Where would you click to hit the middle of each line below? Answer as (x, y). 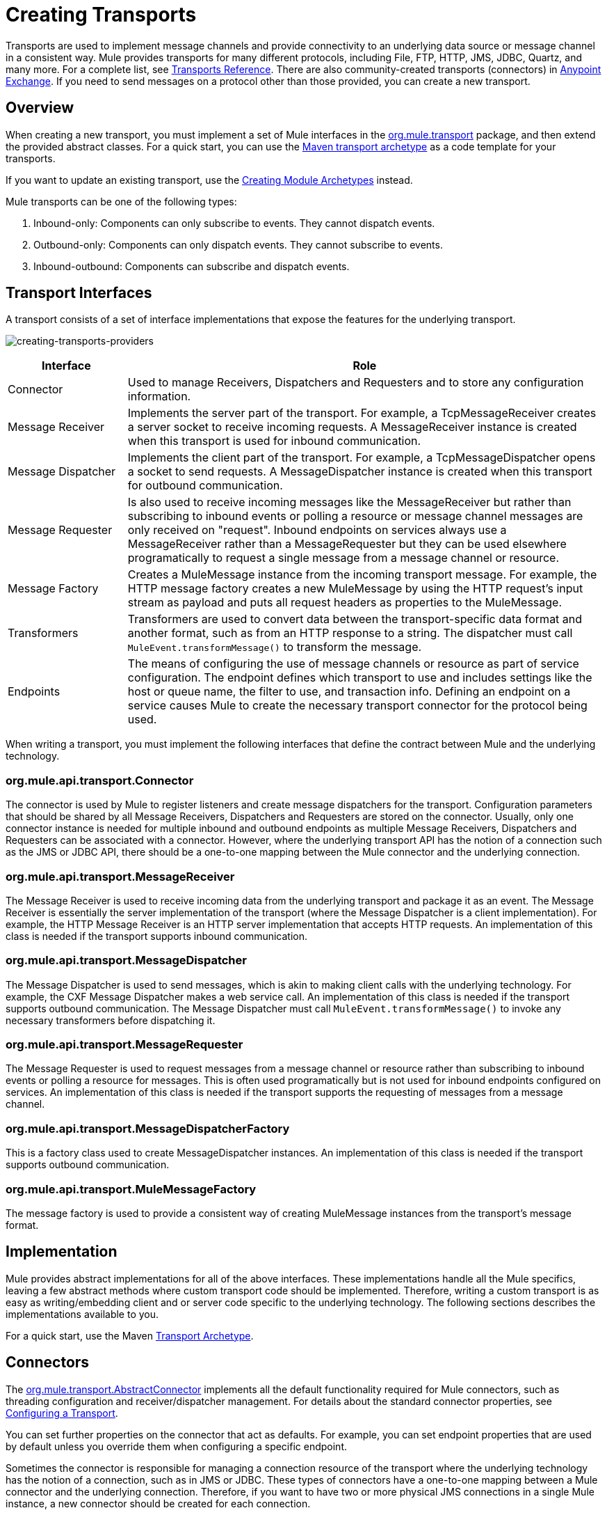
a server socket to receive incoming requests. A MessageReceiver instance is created (352, 427)
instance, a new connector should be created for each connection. (158, 1503)
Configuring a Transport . (62, 1413)
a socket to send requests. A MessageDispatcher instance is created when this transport (360, 472)
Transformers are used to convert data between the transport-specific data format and (355, 619)
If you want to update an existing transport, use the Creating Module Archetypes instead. (209, 180)
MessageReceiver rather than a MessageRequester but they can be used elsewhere (347, 544)
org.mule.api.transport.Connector (100, 780)
